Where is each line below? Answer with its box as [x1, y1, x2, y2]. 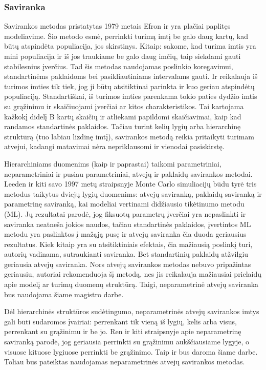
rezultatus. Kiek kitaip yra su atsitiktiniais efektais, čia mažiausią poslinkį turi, [4, 238, 253, 249]
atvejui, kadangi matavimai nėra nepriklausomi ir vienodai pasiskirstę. [4, 141, 225, 152]
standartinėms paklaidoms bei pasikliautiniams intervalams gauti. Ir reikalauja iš [4, 71, 258, 81]
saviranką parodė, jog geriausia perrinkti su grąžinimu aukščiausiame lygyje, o [4, 336, 249, 347]
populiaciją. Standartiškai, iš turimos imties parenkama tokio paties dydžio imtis [4, 91, 257, 101]
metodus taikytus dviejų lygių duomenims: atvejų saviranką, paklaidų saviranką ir [4, 188, 262, 199]
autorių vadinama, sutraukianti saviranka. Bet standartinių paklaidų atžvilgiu [4, 249, 249, 259]
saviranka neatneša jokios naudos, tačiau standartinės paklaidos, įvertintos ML [4, 218, 251, 229]
